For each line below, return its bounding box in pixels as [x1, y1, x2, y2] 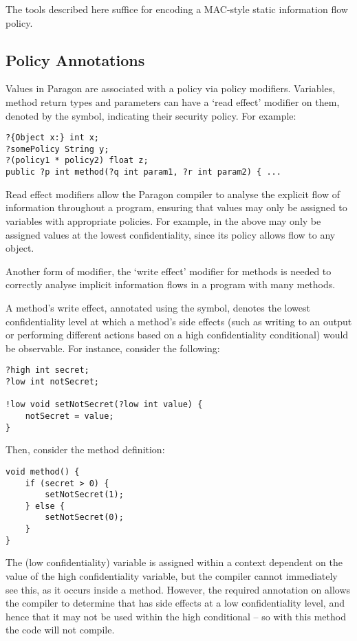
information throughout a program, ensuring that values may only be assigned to [6, 200, 347, 215]
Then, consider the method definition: [6, 442, 165, 457]
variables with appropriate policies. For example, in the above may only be [6, 213, 321, 228]
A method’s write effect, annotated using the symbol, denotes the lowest [6, 300, 310, 314]
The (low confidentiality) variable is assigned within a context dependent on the [6, 555, 343, 569]
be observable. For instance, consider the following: [6, 340, 220, 355]
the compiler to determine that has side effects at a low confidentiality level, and [6, 596, 345, 610]
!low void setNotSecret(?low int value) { [6, 400, 203, 410]
